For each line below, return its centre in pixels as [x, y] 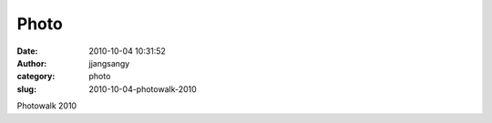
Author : [32, 63]
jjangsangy [109, 63]
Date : [27, 51]
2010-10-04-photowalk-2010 [143, 89]
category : [36, 77]
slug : [26, 89]
